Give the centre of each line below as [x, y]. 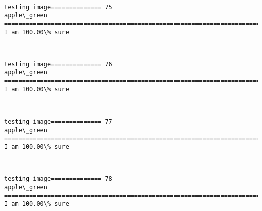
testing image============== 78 [58, 179]
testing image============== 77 [58, 122]
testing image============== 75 [58, 7]
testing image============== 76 [58, 64]
